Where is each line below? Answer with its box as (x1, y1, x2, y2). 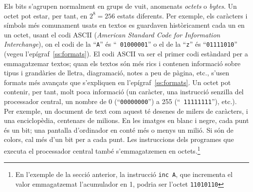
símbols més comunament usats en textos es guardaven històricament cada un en (4, 20, 245, 30)
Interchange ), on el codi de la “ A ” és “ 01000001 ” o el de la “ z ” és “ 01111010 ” (4, 39, 237, 49)
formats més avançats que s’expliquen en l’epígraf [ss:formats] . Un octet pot (4, 77, 231, 87)
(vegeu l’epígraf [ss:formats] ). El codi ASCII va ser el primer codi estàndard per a (4, 49, 248, 59)
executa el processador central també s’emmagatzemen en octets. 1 (4, 144, 200, 156)
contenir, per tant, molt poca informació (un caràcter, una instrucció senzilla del (4, 87, 244, 97)
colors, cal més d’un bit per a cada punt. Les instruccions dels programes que (4, 134, 234, 144)
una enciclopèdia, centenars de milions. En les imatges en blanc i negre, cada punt (4, 115, 249, 125)
